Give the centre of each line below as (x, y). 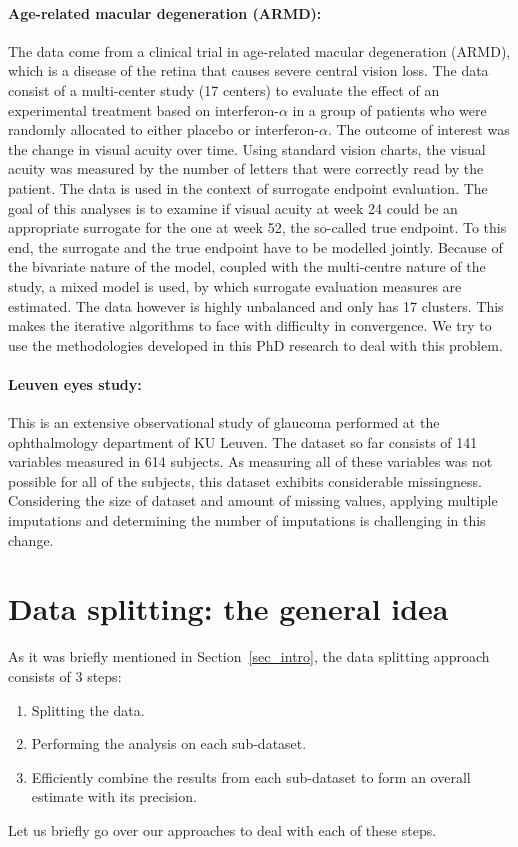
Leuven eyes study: (75, 383)
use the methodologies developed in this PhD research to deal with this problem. (255, 344)
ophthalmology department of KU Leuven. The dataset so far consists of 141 (243, 441)
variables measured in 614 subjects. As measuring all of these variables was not (250, 461)
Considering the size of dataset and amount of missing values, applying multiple (253, 500)
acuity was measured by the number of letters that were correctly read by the (246, 168)
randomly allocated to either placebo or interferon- (163, 129)
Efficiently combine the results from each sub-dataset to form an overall (251, 776)
